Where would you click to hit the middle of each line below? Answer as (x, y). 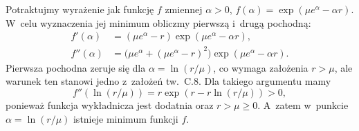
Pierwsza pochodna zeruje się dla (76, 67)
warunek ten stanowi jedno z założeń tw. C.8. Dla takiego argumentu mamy (168, 81)
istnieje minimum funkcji (126, 118)
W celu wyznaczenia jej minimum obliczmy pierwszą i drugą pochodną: (158, 22)
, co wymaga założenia (261, 67)
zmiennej (184, 9)
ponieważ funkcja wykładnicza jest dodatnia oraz (110, 104)
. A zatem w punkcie (303, 104)
